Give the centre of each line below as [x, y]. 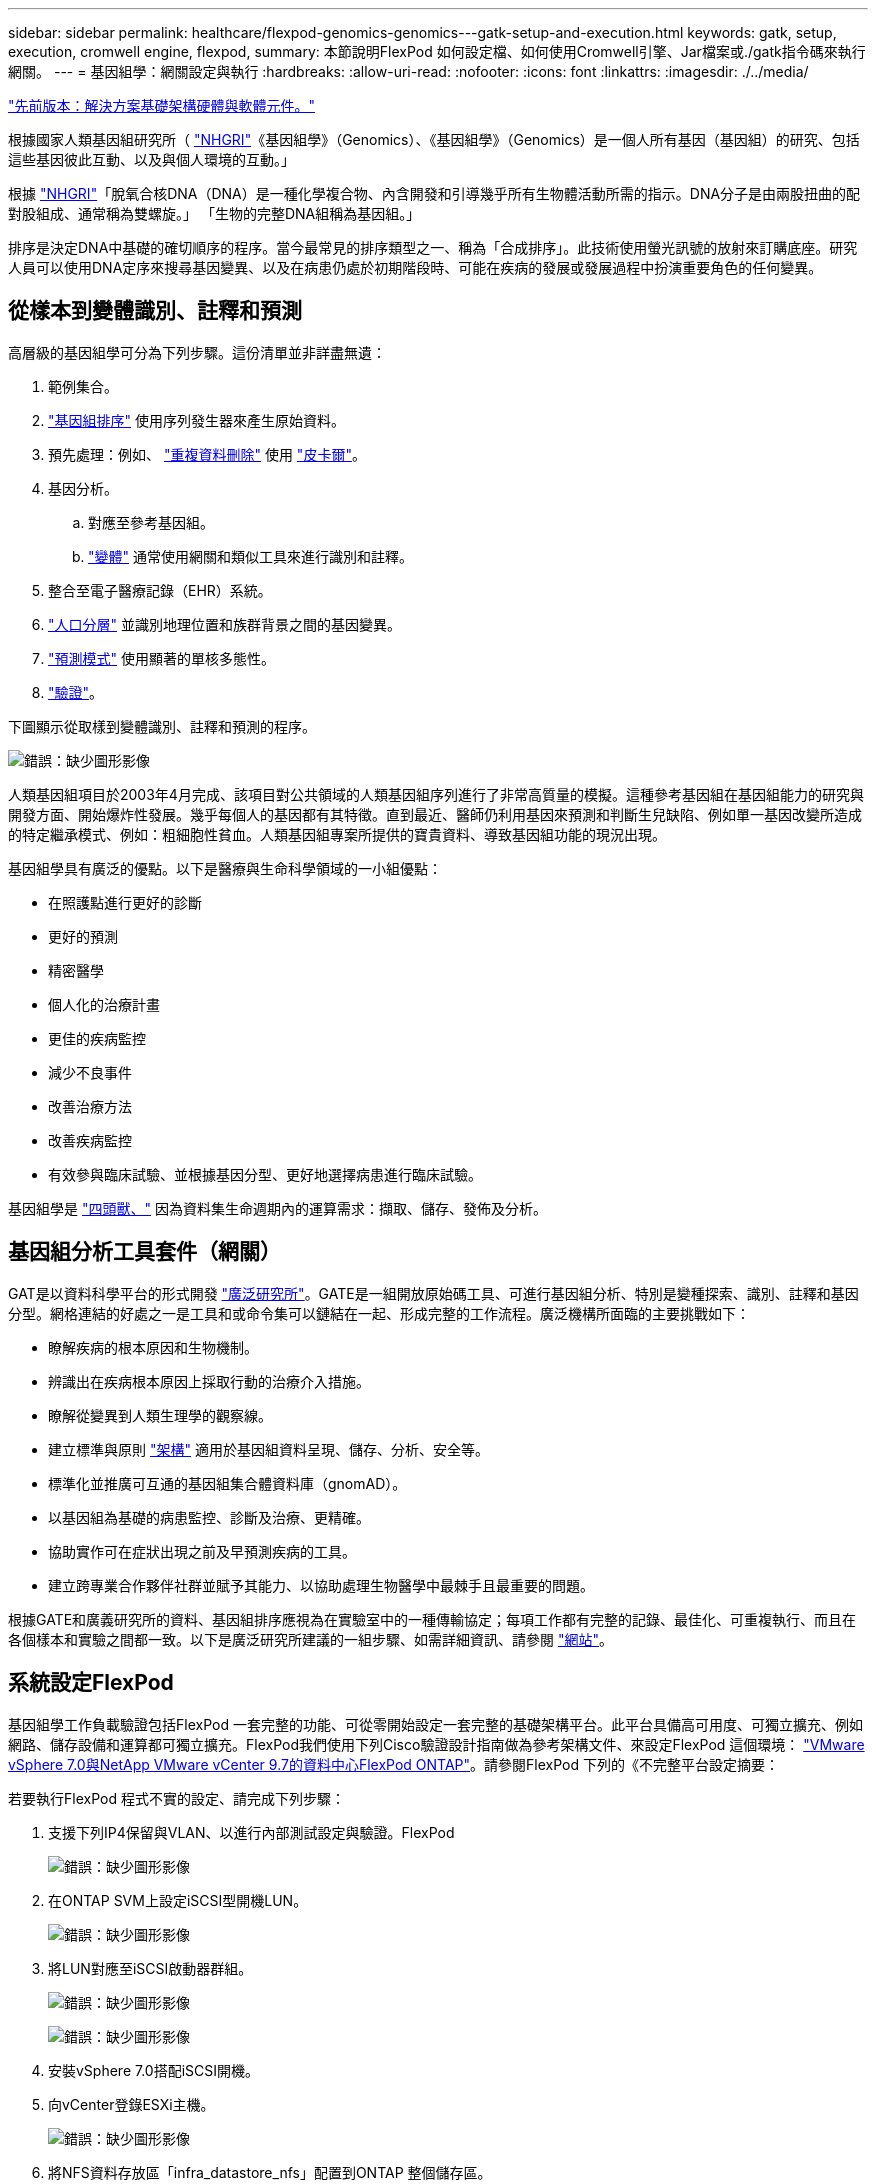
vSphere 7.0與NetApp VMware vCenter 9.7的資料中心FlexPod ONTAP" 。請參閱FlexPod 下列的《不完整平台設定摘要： [393, 1764]
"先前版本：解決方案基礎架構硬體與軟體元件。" [162, 105]
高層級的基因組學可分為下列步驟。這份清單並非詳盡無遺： [197, 352]
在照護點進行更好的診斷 [125, 902]
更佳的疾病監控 [97, 1038]
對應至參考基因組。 [151, 522]
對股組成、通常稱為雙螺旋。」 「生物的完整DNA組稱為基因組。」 [214, 213]
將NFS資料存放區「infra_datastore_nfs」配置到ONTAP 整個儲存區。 [270, 2172]
